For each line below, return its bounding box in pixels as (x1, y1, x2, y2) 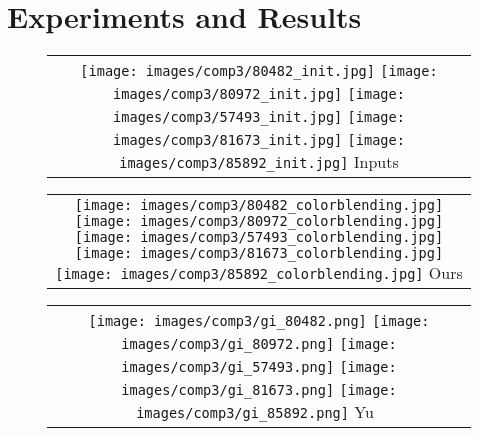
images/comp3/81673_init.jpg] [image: (113, 132, 405, 149)
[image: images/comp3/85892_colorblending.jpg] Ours (55, 261, 463, 285)
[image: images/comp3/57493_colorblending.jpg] (74, 229, 444, 246)
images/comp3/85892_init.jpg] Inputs (119, 150, 399, 174)
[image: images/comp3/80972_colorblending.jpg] (74, 213, 444, 230)
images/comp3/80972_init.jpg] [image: (113, 86, 405, 103)
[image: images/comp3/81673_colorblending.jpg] (74, 245, 444, 262)
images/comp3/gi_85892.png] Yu (136, 400, 374, 424)
